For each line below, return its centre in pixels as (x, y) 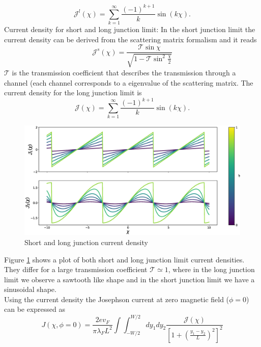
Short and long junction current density (86, 242)
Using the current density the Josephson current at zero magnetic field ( (117, 299)
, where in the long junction (211, 269)
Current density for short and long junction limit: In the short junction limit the (130, 29)
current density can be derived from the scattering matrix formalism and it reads (130, 39)
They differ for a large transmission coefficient (76, 269)
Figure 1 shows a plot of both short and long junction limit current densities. (124, 259)
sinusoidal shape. (30, 289)
